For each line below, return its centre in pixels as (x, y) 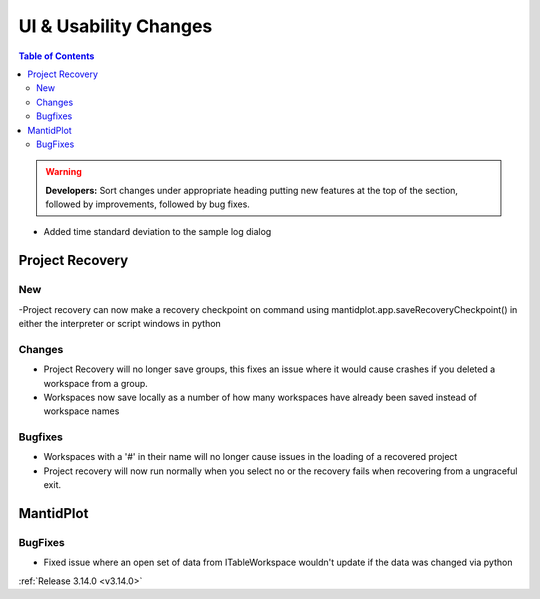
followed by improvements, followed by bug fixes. (147, 204)
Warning (63, 172)
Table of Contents (56, 56)
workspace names (81, 411)
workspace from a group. (96, 383)
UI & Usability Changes (115, 26)
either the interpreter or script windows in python (120, 323)
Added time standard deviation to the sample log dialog (157, 232)
